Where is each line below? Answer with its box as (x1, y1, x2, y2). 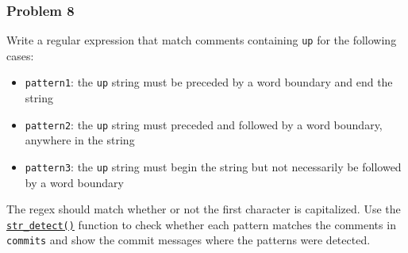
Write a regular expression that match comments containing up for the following (6, 32, 397, 48)
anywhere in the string (25, 132, 135, 148)
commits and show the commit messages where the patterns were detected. (6, 232, 371, 248)
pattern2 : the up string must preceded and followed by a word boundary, (25, 116, 383, 132)
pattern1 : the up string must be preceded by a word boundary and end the (25, 74, 393, 90)
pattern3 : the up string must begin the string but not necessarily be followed (25, 158, 402, 174)
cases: (6, 47, 34, 63)
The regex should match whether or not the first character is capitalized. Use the (6, 201, 401, 217)
